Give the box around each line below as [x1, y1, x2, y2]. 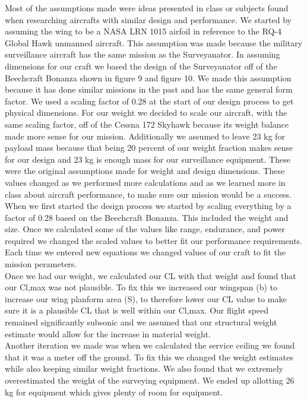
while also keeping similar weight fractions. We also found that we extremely [5, 362, 284, 375]
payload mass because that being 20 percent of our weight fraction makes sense [5, 141, 293, 154]
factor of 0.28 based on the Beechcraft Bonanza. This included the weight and [5, 211, 289, 223]
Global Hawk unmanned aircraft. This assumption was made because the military [5, 36, 303, 49]
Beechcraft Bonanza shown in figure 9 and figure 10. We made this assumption [5, 71, 292, 84]
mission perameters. [5, 258, 77, 270]
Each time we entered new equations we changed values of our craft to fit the [5, 246, 286, 258]
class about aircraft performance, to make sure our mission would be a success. [5, 188, 292, 200]
